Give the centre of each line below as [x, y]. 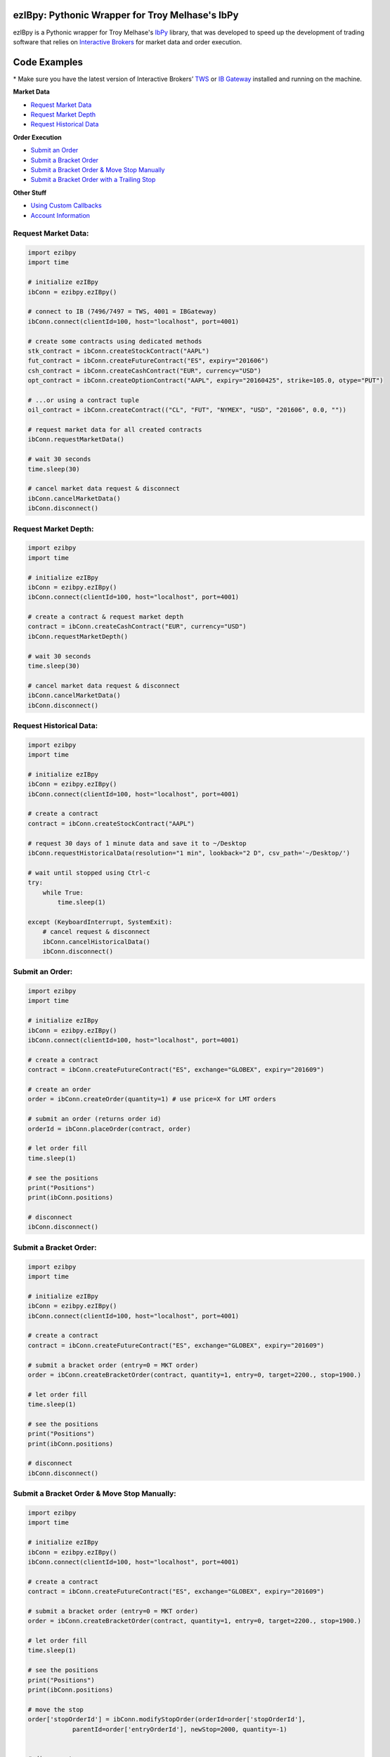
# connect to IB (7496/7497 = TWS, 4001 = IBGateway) [122, 312]
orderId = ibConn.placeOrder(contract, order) [109, 1129]
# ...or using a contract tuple [84, 400]
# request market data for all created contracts [115, 430]
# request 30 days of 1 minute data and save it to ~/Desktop [137, 843]
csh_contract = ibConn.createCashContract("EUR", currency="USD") [144, 370]
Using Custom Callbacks [66, 206]
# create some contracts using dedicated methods [115, 341]
